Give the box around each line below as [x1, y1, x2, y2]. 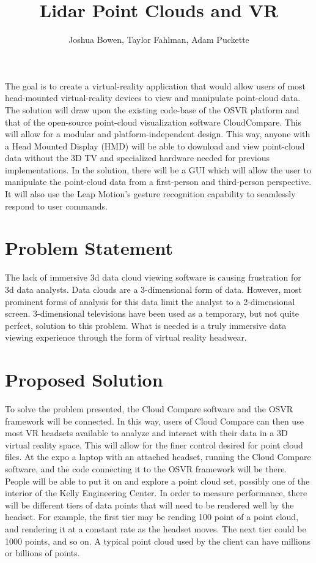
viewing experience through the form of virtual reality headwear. [5, 331, 247, 344]
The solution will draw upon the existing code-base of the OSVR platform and [5, 103, 299, 116]
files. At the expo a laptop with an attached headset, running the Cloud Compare [5, 450, 311, 463]
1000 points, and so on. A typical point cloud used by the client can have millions [5, 534, 311, 547]
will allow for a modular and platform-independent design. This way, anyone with [5, 127, 310, 140]
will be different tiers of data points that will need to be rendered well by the [5, 498, 294, 511]
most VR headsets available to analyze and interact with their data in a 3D [5, 426, 288, 439]
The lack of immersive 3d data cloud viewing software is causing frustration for [5, 271, 301, 284]
